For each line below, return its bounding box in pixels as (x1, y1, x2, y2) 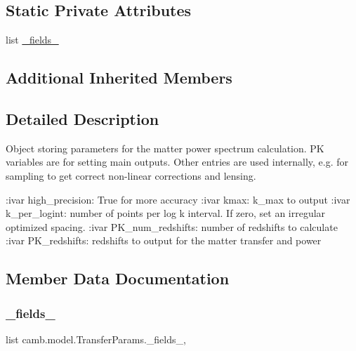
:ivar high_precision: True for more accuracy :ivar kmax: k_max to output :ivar (6, 192, 350, 206)
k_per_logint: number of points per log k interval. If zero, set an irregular (6, 206, 326, 220)
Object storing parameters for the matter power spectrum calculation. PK (6, 140, 324, 155)
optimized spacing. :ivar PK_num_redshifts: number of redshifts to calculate (6, 219, 338, 234)
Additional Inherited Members (6, 67, 232, 88)
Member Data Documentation (6, 267, 230, 289)
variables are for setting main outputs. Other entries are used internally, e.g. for (6, 154, 348, 169)
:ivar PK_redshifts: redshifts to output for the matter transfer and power (6, 233, 322, 248)
